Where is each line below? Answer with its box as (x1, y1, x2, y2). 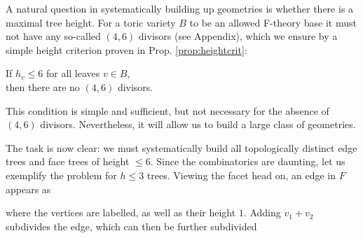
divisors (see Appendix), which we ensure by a (138, 29, 338, 43)
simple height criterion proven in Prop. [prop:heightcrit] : (6, 42, 247, 57)
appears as (6, 181, 51, 196)
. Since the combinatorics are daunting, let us (150, 154, 345, 169)
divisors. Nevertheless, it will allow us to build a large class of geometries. (40, 117, 356, 132)
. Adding (243, 205, 281, 220)
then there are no (6, 79, 80, 94)
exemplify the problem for (6, 167, 117, 182)
